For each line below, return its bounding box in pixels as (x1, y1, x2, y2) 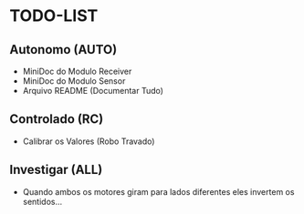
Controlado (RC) (9, 111, 104, 127)
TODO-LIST (9, 5, 99, 26)
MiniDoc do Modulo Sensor (22, 76, 126, 87)
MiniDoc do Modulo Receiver (22, 66, 132, 76)
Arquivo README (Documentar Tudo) (22, 86, 164, 96)
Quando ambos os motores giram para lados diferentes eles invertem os (22, 186, 295, 197)
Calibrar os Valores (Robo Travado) (22, 136, 155, 147)
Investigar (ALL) (9, 162, 103, 178)
